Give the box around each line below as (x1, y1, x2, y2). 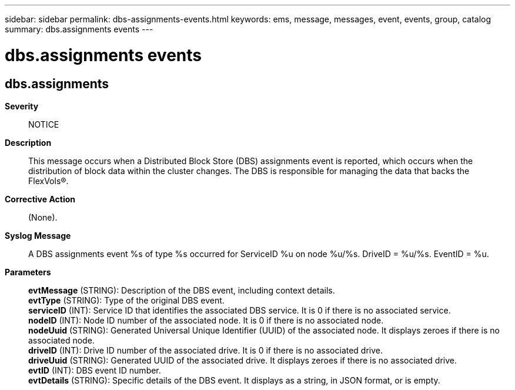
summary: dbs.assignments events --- (5, 24, 153, 34)
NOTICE (28, 119, 59, 129)
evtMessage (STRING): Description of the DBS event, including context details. (28, 285, 335, 295)
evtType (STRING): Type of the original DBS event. (28, 295, 225, 305)
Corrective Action (5, 194, 75, 204)
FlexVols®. (28, 175, 69, 186)
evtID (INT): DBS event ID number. (28, 365, 161, 375)
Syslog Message (5, 230, 71, 241)
